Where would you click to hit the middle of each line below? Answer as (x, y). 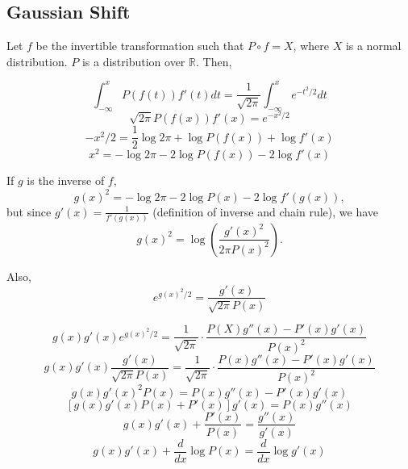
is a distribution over (133, 61)
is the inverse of (66, 180)
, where (311, 46)
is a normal (373, 46)
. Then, (214, 61)
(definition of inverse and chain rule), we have (265, 211)
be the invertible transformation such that (140, 46)
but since (29, 211)
